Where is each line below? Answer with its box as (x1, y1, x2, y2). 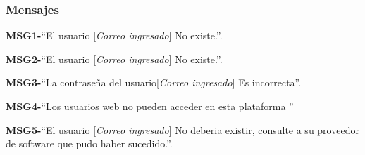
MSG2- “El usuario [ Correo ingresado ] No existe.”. (6, 51, 223, 66)
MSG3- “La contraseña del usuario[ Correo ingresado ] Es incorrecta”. (6, 75, 302, 90)
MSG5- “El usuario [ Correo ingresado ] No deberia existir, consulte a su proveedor (6, 122, 359, 137)
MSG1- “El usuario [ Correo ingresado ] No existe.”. (6, 28, 223, 43)
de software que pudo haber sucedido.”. (6, 136, 173, 151)
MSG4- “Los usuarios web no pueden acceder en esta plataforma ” (6, 99, 294, 113)
